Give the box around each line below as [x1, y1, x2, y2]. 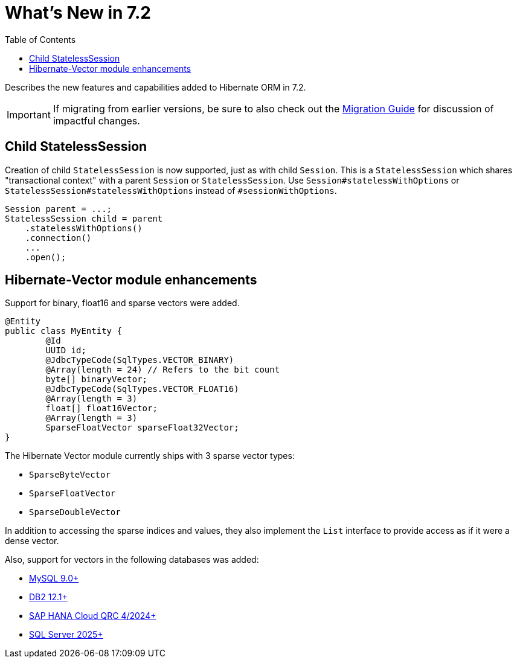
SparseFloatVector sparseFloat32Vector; [45, 423, 239, 433]
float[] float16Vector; [45, 403, 158, 414]
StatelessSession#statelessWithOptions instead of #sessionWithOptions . [5, 185, 337, 196]
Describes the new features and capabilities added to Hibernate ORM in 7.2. [5, 82, 306, 92]
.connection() [25, 232, 92, 243]
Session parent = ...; [5, 203, 112, 214]
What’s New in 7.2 [5, 2, 151, 23]
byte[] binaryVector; [45, 374, 148, 385]
